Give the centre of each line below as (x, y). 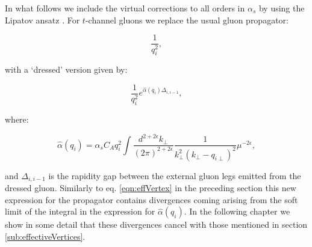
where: (17, 119)
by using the (282, 8)
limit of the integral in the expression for (80, 211)
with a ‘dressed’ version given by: (66, 69)
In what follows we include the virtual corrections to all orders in (125, 8)
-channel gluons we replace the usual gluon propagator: (187, 20)
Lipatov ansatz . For (42, 20)
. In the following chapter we (237, 211)
